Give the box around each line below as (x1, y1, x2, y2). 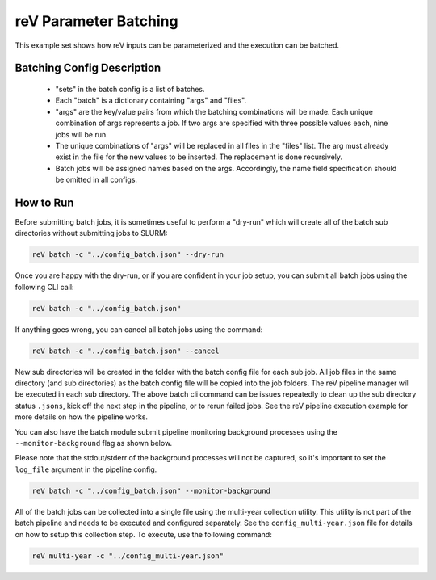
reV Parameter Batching (15, 12, 178, 30)
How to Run (15, 195, 74, 209)
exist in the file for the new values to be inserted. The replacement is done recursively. (55, 152, 343, 162)
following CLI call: (15, 282, 74, 292)
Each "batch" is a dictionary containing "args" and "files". (55, 95, 246, 105)
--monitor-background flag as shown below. (15, 439, 173, 448)
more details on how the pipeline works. (15, 412, 149, 422)
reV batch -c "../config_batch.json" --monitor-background (31, 485, 270, 495)
